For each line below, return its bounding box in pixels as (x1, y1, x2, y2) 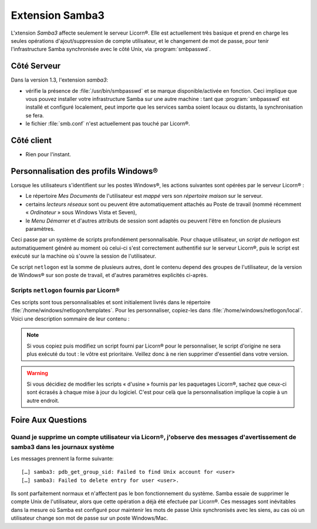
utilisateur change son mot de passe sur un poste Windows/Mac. (11, 514, 168, 522)
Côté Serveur (11, 61, 61, 71)
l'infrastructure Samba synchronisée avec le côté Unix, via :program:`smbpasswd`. (11, 46, 211, 53)
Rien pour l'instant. (25, 151, 72, 158)
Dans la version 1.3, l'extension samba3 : (11, 76, 109, 83)
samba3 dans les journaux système (11, 443, 114, 451)
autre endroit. (26, 397, 60, 404)
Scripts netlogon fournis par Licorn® (11, 286, 120, 294)
